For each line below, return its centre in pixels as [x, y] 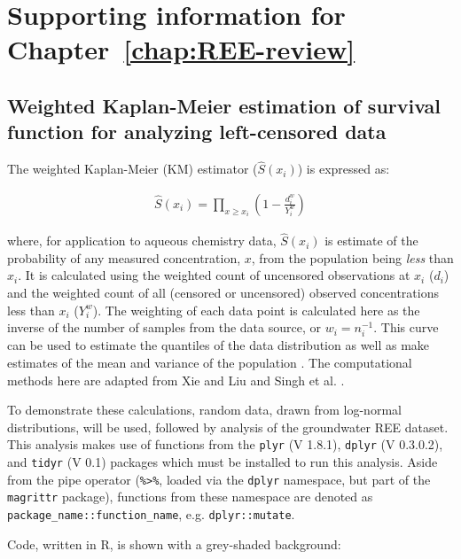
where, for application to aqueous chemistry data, [142, 241]
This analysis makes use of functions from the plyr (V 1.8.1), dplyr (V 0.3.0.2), [225, 444]
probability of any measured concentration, [124, 257]
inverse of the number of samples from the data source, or [164, 327]
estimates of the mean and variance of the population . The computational [210, 362]
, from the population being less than [352, 257]
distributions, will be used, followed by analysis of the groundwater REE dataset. [228, 427]
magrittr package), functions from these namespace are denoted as [190, 497]
